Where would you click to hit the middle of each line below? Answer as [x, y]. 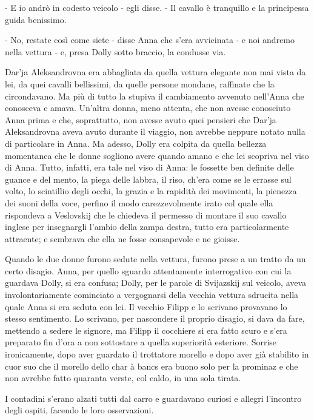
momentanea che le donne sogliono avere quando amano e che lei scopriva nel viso [157, 155]
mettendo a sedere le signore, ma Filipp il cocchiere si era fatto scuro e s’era [146, 330]
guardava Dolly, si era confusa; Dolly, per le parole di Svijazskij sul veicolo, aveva [156, 283]
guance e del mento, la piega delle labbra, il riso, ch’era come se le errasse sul [148, 179]
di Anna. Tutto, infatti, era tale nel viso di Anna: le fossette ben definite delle [149, 167]
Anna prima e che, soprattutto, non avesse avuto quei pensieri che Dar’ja [141, 119]
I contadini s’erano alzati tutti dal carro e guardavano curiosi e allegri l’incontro [153, 398]
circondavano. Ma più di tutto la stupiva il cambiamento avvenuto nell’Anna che [155, 96]
